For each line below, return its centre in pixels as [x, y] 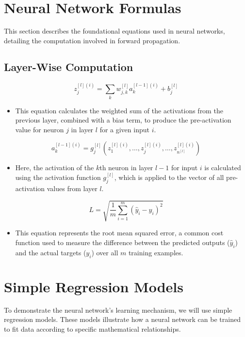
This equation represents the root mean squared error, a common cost [119, 233]
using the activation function [58, 177]
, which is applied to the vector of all [169, 177]
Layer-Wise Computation [69, 66]
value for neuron [40, 129]
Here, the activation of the [55, 168]
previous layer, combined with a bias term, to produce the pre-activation [123, 120]
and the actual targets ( [51, 252]
